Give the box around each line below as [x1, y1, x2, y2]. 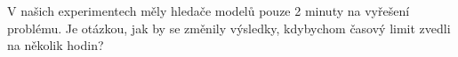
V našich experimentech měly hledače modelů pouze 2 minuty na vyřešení [7, 2, 410, 19]
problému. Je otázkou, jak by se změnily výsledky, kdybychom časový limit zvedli [7, 18, 451, 37]
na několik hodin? [7, 36, 104, 54]
